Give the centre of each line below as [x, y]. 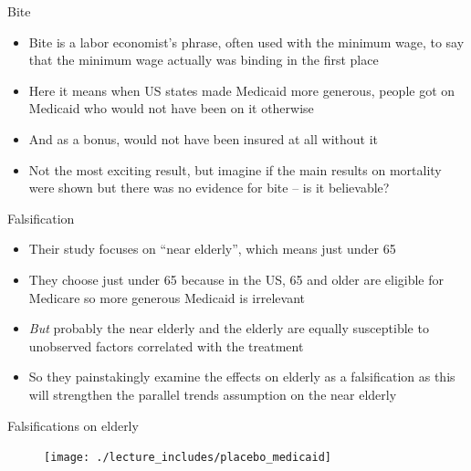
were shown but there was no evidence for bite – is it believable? [209, 188]
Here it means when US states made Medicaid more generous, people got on [242, 90]
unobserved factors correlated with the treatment [166, 345]
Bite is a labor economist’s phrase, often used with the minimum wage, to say [246, 42]
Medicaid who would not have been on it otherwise [171, 108]
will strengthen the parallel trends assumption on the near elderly [213, 394]
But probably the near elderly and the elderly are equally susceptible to [229, 328]
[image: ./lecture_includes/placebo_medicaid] [188, 458]
